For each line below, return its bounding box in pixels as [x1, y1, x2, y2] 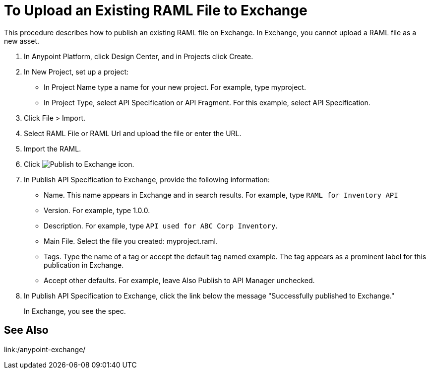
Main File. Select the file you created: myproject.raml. [44, 236, 218, 245]
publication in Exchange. [44, 260, 124, 269]
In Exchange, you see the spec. [24, 306, 126, 315]
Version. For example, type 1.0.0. [44, 206, 150, 215]
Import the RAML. [24, 144, 81, 153]
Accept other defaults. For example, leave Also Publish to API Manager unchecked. [44, 276, 315, 285]
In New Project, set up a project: [24, 67, 129, 76]
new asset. [4, 36, 39, 45]
